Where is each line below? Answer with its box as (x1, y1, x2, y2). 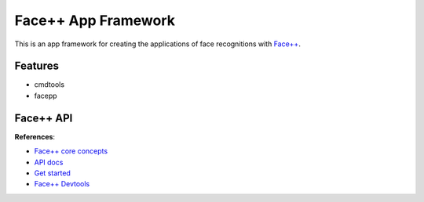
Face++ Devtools (34, 179, 90, 189)
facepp (34, 91, 58, 100)
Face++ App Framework (14, 12, 176, 29)
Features (14, 60, 59, 73)
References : (14, 132, 55, 141)
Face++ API (14, 111, 73, 124)
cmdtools (34, 80, 65, 89)
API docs (34, 157, 64, 167)
